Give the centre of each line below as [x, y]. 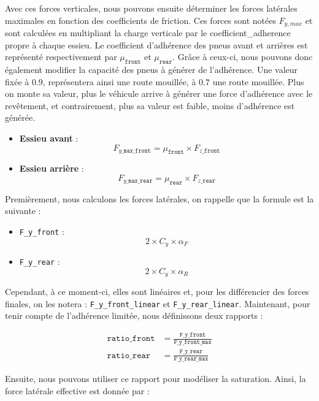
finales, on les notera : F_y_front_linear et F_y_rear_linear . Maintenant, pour [158, 303]
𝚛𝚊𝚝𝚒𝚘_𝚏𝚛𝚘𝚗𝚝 [131, 339]
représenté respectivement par [61, 57]
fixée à [17, 81]
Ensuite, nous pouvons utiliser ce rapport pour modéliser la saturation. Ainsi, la [156, 379]
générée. [20, 117]
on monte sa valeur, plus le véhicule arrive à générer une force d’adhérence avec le [159, 94]
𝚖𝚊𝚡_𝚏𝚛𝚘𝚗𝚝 [137, 151]
